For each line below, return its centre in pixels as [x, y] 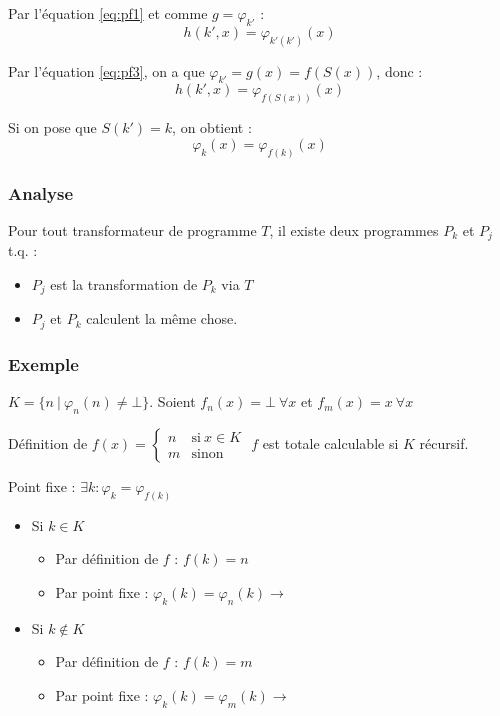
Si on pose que [52, 127]
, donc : [399, 70]
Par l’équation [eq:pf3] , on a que [106, 70]
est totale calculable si [330, 442]
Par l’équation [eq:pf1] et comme [108, 13]
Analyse [41, 192]
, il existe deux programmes [354, 229]
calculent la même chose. [162, 318]
